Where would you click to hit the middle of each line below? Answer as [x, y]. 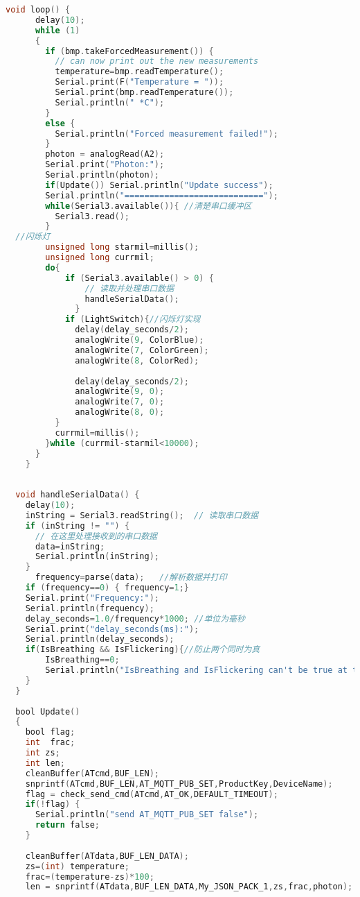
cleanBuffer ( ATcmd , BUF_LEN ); [92, 773]
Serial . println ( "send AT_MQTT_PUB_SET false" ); [147, 815]
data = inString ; [70, 546]
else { [60, 123]
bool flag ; [50, 732]
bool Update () [48, 711]
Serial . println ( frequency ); [90, 608]
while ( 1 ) [57, 30]
